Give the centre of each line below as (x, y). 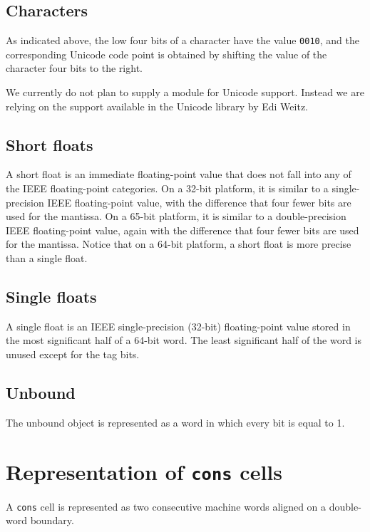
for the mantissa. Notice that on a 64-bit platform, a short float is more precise (179, 244)
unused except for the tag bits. (73, 354)
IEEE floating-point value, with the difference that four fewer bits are (199, 202)
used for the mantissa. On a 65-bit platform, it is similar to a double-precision (176, 216)
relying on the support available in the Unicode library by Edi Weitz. (157, 106)
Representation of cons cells (144, 471)
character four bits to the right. (74, 68)
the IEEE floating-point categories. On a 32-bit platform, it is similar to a (167, 188)
